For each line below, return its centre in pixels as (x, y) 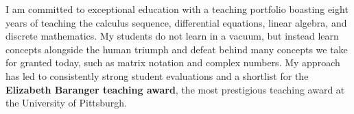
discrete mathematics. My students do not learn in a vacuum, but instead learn (172, 36)
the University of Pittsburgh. (67, 103)
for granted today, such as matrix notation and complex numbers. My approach (173, 62)
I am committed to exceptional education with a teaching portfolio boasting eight (177, 9)
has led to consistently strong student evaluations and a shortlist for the (157, 75)
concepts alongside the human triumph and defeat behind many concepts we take (177, 49)
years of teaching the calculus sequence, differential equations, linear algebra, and (176, 22)
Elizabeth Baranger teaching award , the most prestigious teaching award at (175, 89)
